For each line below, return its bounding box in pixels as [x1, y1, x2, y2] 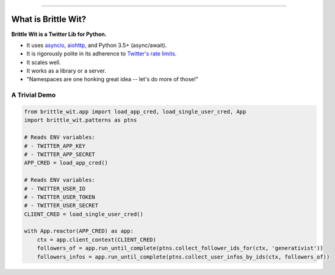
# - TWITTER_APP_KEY [24, 142, 85, 149]
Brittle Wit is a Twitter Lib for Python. [11, 30, 107, 38]
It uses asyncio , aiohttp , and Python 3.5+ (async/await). [26, 41, 167, 49]
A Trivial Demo [11, 91, 56, 99]
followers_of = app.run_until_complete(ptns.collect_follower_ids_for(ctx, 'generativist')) [37, 245, 323, 252]
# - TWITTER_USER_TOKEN [24, 193, 96, 201]
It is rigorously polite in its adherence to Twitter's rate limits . [26, 50, 177, 57]
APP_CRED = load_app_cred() [24, 159, 108, 166]
